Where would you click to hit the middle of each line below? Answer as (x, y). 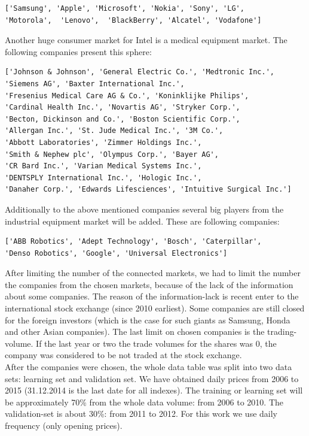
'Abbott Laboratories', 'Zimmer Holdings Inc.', (103, 142)
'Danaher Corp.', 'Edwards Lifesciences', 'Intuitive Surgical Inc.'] (148, 190)
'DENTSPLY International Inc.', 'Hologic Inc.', (103, 178)
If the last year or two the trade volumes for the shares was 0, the (156, 343)
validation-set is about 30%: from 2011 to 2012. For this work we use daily (141, 414)
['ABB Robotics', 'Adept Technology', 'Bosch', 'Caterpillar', (133, 242)
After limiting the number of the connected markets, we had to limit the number (153, 273)
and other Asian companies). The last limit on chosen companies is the (135, 331)
